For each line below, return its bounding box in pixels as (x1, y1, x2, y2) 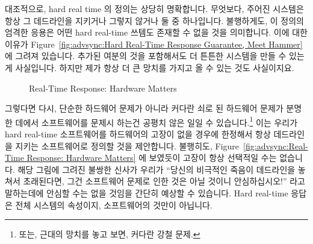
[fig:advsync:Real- (243, 139, 308, 152)
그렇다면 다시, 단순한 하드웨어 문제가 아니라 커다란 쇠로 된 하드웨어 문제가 (5, 102, 284, 114)
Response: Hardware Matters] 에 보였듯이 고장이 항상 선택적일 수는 (26, 151, 277, 164)
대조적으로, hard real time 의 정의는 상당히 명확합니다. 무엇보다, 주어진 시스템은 (5, 2, 304, 14)
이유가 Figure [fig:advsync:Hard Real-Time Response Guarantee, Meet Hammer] (5, 37, 303, 50)
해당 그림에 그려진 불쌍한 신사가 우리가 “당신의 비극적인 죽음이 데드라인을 (17, 163, 296, 175)
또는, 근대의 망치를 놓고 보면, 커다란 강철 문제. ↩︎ (19, 228, 200, 240)
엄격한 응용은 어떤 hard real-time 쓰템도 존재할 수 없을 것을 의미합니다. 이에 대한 (5, 26, 308, 39)
